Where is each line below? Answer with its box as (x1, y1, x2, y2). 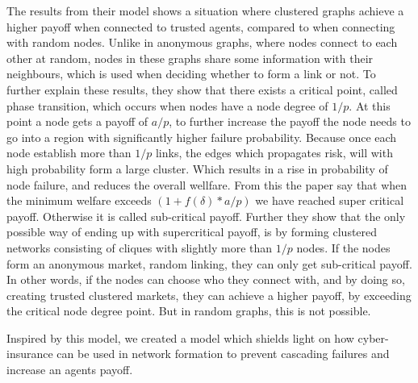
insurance (6, 345, 53, 362)
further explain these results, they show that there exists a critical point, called (6, 81, 398, 98)
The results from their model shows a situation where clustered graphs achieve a (6, 2, 404, 19)
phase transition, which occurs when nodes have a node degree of (6, 97, 328, 114)
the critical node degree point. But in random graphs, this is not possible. (6, 302, 371, 319)
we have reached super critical (255, 192, 404, 209)
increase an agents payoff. (6, 361, 133, 378)
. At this (349, 97, 391, 114)
